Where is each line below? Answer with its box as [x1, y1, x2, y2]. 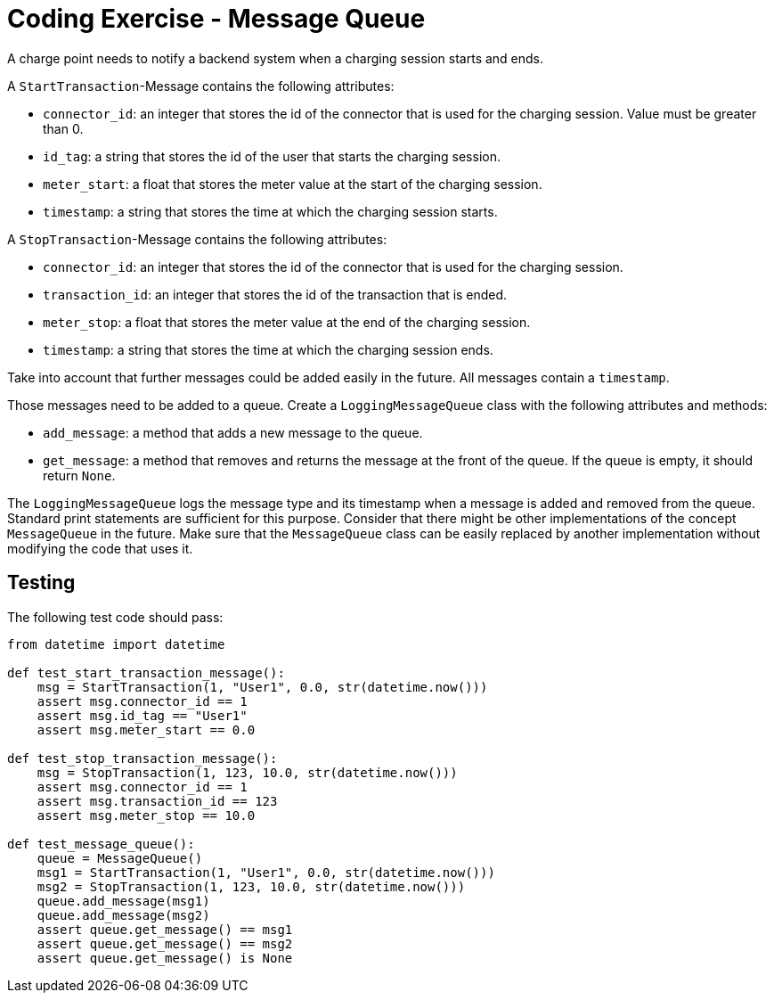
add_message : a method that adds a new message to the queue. [43, 424, 423, 440]
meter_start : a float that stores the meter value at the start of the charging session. [43, 176, 542, 192]
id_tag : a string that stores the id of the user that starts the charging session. [43, 148, 501, 164]
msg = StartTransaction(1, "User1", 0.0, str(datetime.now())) [37, 679, 488, 694]
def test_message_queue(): [7, 836, 195, 851]
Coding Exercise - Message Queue [7, 4, 426, 34]
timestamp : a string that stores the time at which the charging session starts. [43, 203, 498, 219]
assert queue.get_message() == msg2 [37, 936, 293, 951]
